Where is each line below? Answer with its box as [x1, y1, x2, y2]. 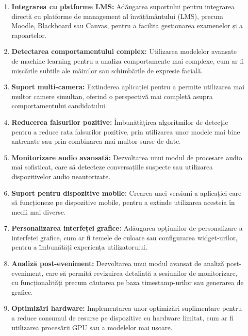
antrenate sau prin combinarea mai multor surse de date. [11, 136, 181, 146]
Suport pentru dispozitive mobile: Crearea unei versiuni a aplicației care [11, 187, 242, 198]
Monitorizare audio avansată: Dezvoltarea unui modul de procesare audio [11, 152, 242, 162]
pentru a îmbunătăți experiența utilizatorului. [11, 242, 148, 252]
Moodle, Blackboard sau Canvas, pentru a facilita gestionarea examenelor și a [11, 20, 243, 31]
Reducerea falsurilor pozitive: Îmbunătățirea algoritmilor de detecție [11, 117, 228, 127]
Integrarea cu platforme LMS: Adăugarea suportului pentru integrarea [11, 1, 235, 11]
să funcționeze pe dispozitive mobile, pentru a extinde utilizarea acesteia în [11, 197, 235, 207]
